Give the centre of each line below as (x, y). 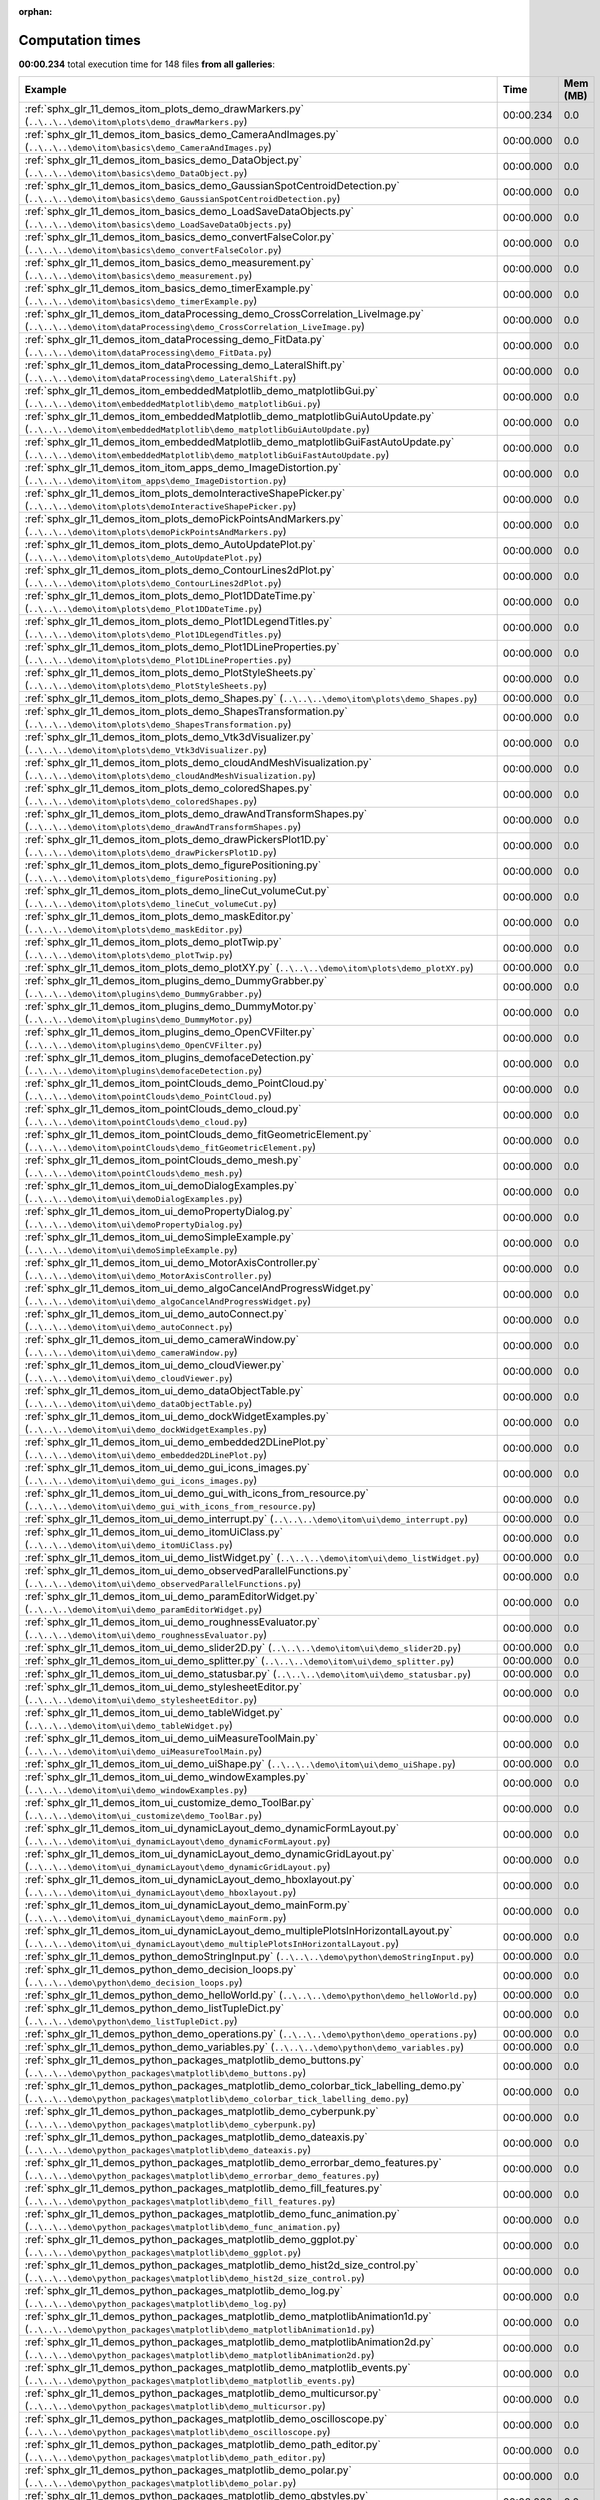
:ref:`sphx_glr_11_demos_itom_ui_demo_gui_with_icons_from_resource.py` (196, 1493)
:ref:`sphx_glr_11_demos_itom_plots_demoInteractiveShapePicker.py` (185, 493)
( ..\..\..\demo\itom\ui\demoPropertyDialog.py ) (133, 1224)
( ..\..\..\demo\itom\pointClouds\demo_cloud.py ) (136, 1122)
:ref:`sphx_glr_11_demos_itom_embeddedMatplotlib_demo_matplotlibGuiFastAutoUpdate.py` (239, 442)
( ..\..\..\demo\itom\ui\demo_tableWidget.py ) (129, 1725)
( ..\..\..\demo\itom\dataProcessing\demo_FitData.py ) (148, 352)
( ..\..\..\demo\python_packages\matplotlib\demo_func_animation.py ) (182, 2227)
